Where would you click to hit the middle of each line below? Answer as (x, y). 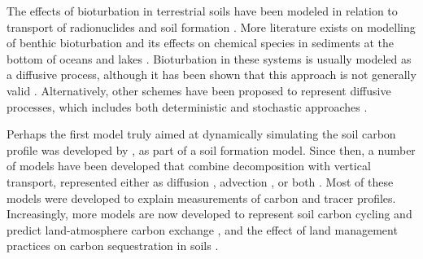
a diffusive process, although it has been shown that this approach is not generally (211, 75)
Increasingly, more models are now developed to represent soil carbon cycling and (209, 214)
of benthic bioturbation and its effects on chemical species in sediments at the (201, 43)
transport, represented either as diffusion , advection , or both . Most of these (200, 181)
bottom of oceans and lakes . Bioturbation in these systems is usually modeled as (209, 58)
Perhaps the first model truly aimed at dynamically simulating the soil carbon (201, 134)
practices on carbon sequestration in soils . (113, 246)
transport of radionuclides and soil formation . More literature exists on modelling (211, 26)
